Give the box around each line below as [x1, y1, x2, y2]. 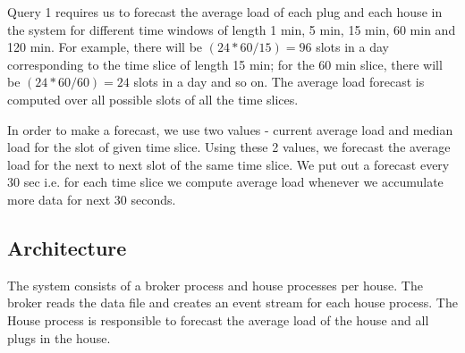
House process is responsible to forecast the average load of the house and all [7, 310, 429, 329]
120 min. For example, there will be [7, 38, 203, 56]
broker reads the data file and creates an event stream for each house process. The [7, 293, 458, 312]
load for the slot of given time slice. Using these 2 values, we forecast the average [7, 138, 451, 156]
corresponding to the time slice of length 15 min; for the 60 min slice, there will [7, 55, 443, 73]
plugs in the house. [7, 328, 111, 347]
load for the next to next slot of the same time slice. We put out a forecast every [7, 155, 450, 173]
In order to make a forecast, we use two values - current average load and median [7, 120, 453, 139]
